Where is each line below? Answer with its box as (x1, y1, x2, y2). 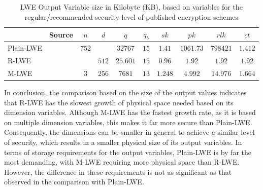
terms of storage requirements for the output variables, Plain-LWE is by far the (4, 146, 251, 157)
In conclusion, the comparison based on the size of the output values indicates (4, 87, 247, 98)
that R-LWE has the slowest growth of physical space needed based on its (4, 97, 234, 107)
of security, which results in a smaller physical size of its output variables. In (4, 136, 242, 147)
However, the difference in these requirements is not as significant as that (4, 166, 232, 177)
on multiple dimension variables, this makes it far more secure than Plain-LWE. (4, 117, 252, 127)
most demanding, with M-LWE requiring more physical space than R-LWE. (4, 157, 240, 167)
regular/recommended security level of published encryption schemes (24, 11, 238, 22)
